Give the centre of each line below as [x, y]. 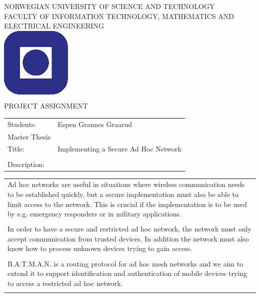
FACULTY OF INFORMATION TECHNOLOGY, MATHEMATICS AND [119, 16]
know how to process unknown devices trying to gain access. [100, 248]
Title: [16, 149]
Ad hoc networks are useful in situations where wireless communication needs [126, 184]
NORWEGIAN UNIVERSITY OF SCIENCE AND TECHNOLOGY [109, 6]
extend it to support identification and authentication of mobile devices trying [127, 273]
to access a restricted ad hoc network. [65, 283]
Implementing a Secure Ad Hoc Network [119, 149]
